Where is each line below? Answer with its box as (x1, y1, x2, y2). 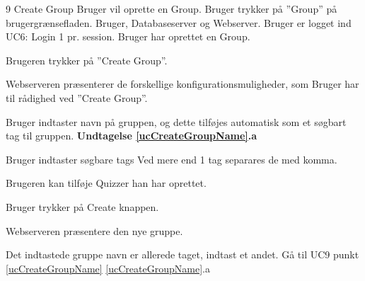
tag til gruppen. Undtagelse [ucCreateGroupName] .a (6, 128, 257, 143)
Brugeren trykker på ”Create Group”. (6, 52, 168, 67)
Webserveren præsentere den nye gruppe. (6, 223, 183, 238)
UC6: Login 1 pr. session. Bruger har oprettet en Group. (6, 29, 250, 44)
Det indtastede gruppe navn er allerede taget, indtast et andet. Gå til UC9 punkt (6, 247, 359, 262)
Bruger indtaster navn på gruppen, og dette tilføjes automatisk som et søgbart (6, 114, 347, 129)
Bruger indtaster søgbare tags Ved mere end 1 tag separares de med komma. (6, 151, 337, 166)
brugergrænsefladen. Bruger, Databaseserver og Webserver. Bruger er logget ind (6, 15, 352, 30)
